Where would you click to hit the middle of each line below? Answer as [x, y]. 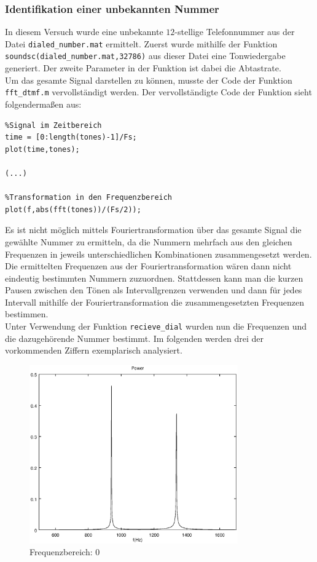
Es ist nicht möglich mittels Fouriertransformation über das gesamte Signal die [153, 230]
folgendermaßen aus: [43, 104]
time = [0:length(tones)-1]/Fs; [71, 137]
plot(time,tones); [42, 149]
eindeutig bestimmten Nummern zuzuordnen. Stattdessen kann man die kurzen [154, 278]
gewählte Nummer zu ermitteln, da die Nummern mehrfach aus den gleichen [149, 241]
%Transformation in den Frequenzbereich [89, 198]
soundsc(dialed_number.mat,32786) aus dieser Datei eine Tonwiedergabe [145, 56]
